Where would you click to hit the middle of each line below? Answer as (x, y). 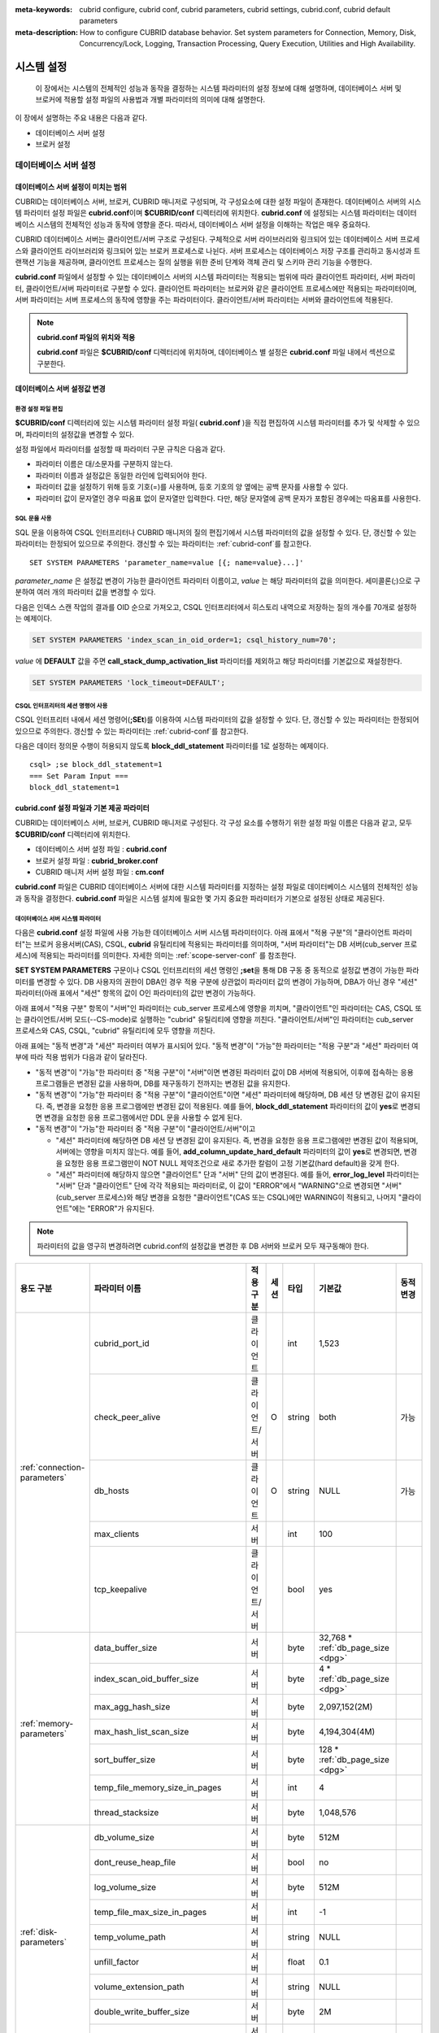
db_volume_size (124, 1838)
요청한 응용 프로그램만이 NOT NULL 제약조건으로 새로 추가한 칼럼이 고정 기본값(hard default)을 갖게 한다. (232, 1163)
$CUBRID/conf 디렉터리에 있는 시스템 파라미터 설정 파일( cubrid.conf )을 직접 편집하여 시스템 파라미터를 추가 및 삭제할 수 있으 (217, 423)
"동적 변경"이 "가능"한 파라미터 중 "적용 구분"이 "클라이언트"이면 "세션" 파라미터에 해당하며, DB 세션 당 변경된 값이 (217, 1095)
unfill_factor (117, 1962)
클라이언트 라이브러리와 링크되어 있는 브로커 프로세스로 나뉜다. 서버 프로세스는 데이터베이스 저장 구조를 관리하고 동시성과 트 (225, 250)
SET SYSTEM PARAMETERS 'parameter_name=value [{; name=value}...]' (167, 562)
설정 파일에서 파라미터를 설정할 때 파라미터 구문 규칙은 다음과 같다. (120, 449)
